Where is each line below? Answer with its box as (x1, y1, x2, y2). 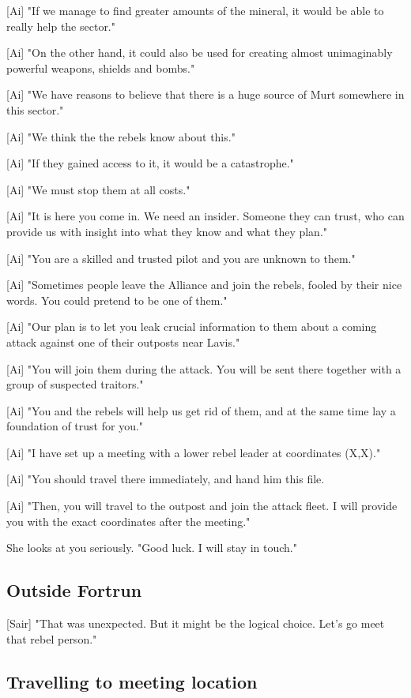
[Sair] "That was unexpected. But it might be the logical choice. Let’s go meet (6, 615, 385, 632)
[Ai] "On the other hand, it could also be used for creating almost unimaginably (6, 44, 393, 61)
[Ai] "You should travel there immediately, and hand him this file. (6, 471, 325, 487)
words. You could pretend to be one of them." (6, 291, 228, 308)
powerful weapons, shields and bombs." (6, 59, 195, 76)
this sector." (6, 101, 64, 118)
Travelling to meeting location (6, 669, 258, 693)
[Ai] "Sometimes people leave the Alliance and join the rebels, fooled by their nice (6, 276, 402, 293)
